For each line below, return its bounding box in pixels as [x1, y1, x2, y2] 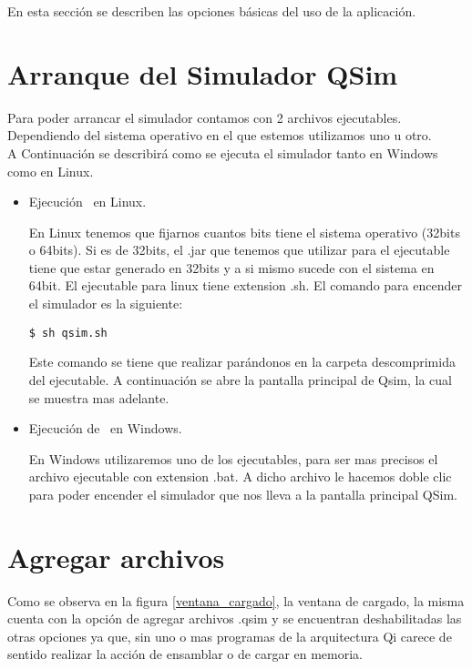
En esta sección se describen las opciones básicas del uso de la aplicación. [7, 2, 416, 20]
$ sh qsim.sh [28, 326, 108, 340]
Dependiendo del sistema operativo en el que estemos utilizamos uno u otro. [7, 126, 432, 145]
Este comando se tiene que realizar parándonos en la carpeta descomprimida [28, 352, 456, 371]
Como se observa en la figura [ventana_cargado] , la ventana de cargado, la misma [7, 591, 465, 610]
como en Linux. [7, 161, 94, 180]
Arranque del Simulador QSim [7, 55, 398, 92]
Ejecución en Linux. [28, 192, 147, 211]
